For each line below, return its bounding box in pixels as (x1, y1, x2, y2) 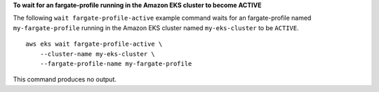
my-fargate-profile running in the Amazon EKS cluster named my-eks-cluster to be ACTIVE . (13, 23, 299, 32)
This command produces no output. (13, 75, 117, 84)
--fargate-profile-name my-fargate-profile (39, 60, 192, 67)
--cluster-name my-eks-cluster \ (39, 50, 156, 58)
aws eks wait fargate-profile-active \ (25, 40, 163, 48)
